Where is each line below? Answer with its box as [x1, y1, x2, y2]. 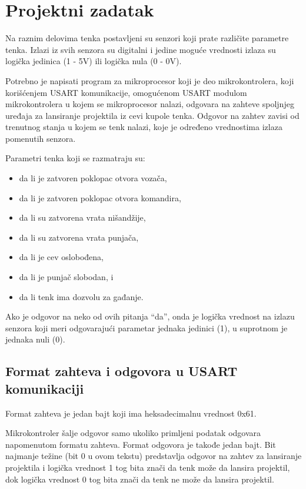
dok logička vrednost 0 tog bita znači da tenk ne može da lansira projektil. [5, 473, 274, 485]
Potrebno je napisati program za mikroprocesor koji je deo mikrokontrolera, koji [5, 74, 294, 87]
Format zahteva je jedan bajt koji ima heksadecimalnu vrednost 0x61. [5, 407, 257, 419]
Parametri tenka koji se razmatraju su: [5, 152, 145, 164]
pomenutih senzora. [5, 132, 76, 144]
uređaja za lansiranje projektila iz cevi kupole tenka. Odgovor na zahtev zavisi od [5, 109, 300, 121]
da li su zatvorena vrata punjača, [19, 231, 139, 243]
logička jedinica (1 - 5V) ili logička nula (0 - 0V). [5, 55, 182, 67]
